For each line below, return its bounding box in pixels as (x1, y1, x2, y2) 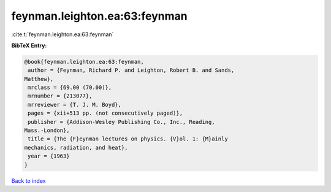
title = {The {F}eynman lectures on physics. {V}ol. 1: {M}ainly (28, 136, 228, 142)
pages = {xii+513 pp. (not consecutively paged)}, (28, 110, 183, 117)
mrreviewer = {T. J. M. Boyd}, (28, 101, 122, 108)
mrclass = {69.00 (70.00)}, (28, 84, 112, 91)
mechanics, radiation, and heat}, (24, 144, 128, 151)
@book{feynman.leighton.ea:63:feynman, (24, 58, 144, 65)
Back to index (11, 177, 46, 184)
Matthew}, (24, 75, 54, 82)
